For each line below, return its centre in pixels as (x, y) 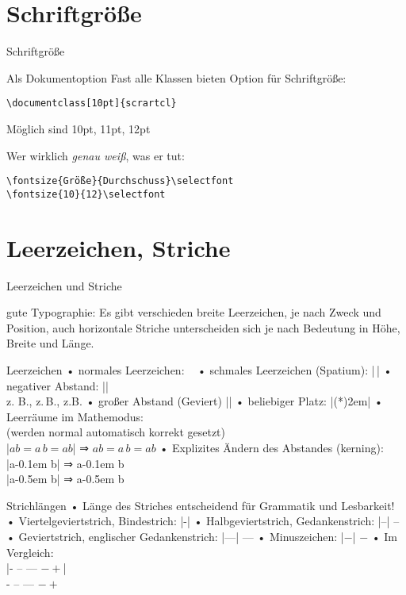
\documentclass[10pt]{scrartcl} (92, 104)
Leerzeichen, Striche (119, 247)
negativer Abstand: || (57, 385)
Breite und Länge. (50, 343)
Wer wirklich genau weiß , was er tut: (96, 155)
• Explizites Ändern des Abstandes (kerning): (272, 447)
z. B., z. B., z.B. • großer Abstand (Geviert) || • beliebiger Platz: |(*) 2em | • (195, 401)
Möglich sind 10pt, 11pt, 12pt (79, 128)
